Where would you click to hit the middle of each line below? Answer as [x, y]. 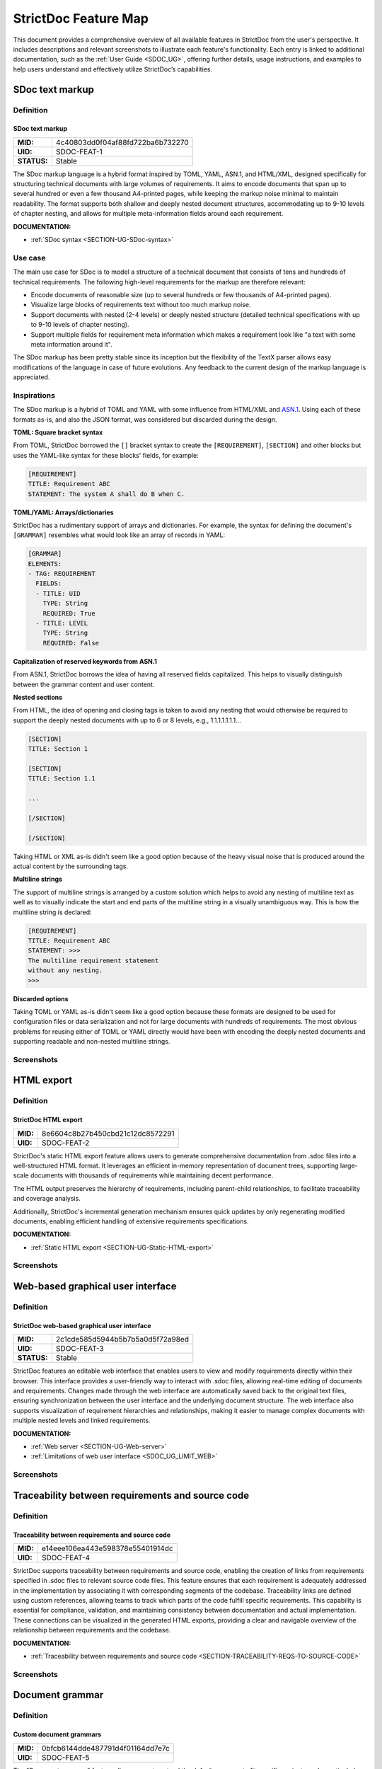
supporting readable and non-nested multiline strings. [92, 1042]
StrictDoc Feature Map [81, 18]
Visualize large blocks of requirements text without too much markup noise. [141, 305]
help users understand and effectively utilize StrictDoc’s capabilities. [112, 69]
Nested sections [38, 697]
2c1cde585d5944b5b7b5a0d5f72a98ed [122, 1339]
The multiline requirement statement [93, 960]
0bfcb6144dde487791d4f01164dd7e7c [105, 1748]
